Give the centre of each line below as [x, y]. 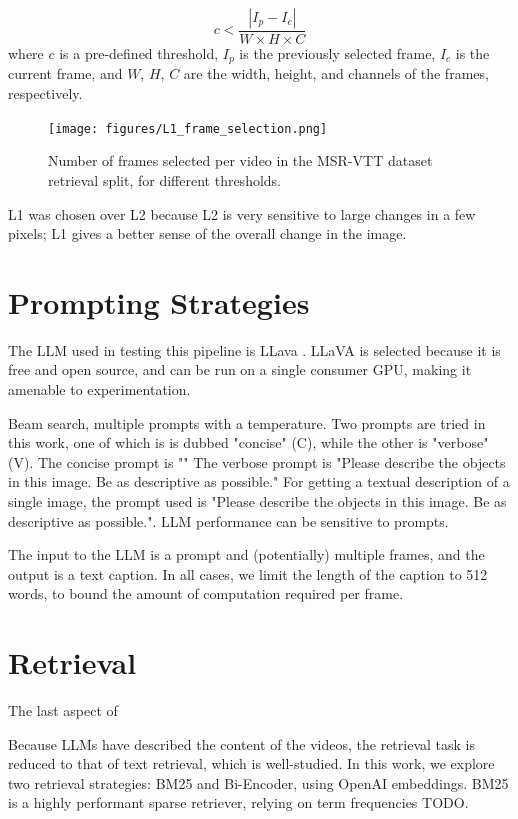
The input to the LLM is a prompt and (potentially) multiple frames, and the [246, 554]
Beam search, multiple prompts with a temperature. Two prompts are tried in [247, 422]
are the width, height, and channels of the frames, [336, 73]
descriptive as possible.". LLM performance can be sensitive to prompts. [228, 520]
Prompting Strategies [159, 301]
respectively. [45, 93]
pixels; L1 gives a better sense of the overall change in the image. [207, 233]
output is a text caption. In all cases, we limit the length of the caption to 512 [248, 573]
